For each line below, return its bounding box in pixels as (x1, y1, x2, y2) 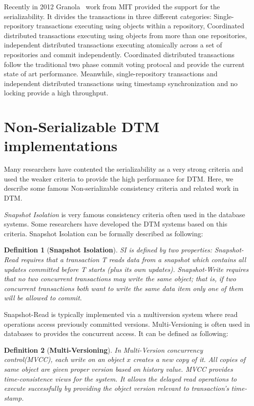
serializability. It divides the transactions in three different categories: (4, 11, 212, 21)
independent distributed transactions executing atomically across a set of (4, 40, 222, 50)
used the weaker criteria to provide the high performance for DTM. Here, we (4, 173, 233, 183)
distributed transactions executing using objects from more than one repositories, (4, 30, 247, 40)
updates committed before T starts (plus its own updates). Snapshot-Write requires (4, 264, 249, 274)
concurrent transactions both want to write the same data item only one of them (4, 283, 243, 293)
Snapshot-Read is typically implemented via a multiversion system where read (4, 309, 238, 319)
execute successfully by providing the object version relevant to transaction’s (4, 383, 229, 393)
